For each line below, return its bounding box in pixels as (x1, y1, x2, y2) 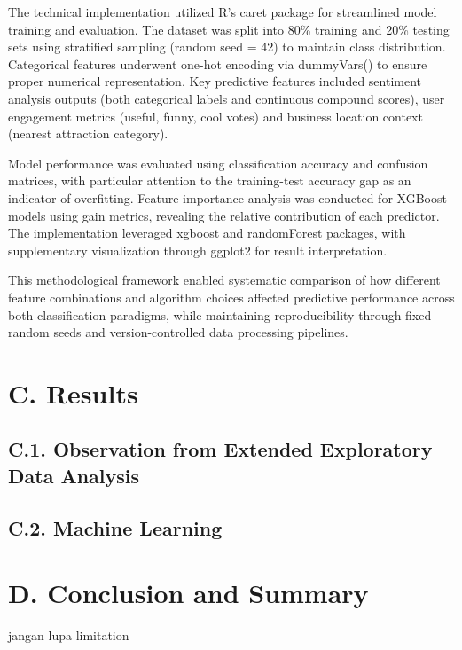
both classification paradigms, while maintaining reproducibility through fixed (8, 305, 432, 324)
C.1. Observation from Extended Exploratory (8, 435, 433, 463)
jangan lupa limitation (8, 626, 129, 645)
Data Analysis (8, 461, 140, 489)
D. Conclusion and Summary (8, 575, 369, 611)
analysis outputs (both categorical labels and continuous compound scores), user (8, 89, 445, 107)
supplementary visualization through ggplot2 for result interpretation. (8, 240, 388, 259)
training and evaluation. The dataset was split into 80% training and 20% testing (8, 20, 450, 38)
